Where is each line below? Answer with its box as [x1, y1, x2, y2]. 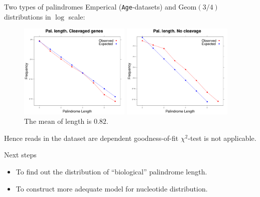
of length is [57, 116, 92, 126]
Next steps [4, 149, 37, 160]
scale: [68, 11, 85, 22]
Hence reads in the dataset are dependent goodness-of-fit [4, 132, 179, 143]
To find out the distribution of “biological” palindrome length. [16, 166, 207, 176]
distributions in [4, 11, 51, 22]
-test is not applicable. [188, 132, 256, 143]
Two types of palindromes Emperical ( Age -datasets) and [4, 2, 176, 12]
